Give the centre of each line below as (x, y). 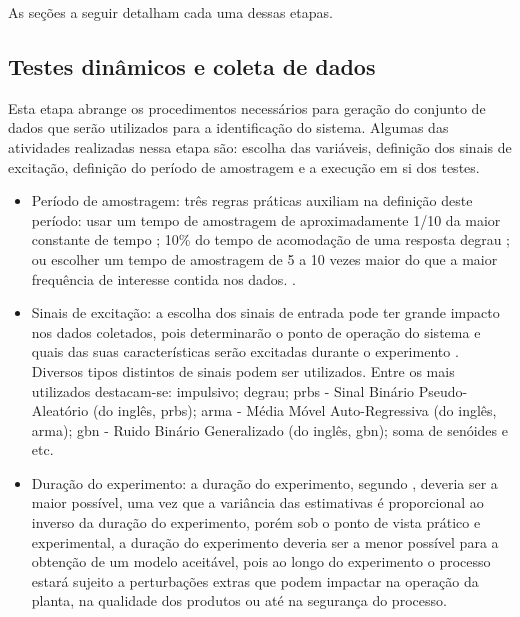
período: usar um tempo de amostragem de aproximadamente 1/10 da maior (266, 219)
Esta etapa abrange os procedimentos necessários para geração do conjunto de (247, 107)
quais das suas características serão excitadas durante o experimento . (245, 351)
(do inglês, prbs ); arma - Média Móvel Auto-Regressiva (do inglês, (294, 410)
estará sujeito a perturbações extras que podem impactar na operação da (255, 580)
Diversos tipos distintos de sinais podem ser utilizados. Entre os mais (243, 370)
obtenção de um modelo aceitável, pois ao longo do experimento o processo (261, 561)
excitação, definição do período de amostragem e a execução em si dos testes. (244, 166)
